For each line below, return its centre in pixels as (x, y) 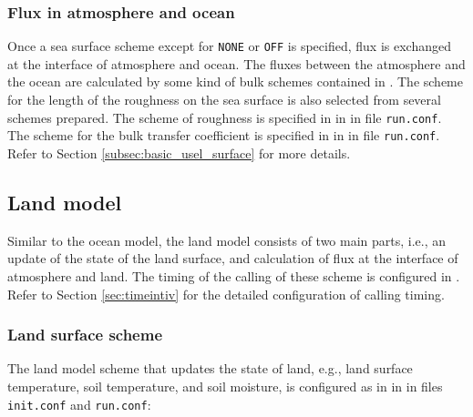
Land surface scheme (85, 335)
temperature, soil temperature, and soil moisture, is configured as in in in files (225, 386)
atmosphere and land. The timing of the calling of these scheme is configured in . (234, 275)
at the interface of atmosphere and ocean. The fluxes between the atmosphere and (236, 63)
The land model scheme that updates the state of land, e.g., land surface (210, 368)
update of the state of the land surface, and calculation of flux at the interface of (233, 258)
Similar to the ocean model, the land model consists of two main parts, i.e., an (227, 240)
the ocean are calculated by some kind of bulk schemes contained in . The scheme (235, 81)
